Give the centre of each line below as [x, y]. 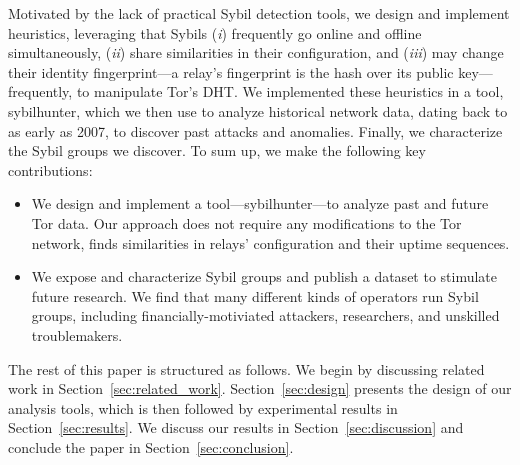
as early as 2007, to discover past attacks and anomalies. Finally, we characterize [255, 130]
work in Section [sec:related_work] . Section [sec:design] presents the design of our [260, 388]
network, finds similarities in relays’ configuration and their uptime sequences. [270, 242]
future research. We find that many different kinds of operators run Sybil [255, 295]
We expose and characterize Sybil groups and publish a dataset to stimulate [264, 276]
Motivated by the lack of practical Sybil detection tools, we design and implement [259, 13]
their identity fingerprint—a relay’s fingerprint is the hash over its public [231, 71]
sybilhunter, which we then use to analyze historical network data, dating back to [258, 110]
